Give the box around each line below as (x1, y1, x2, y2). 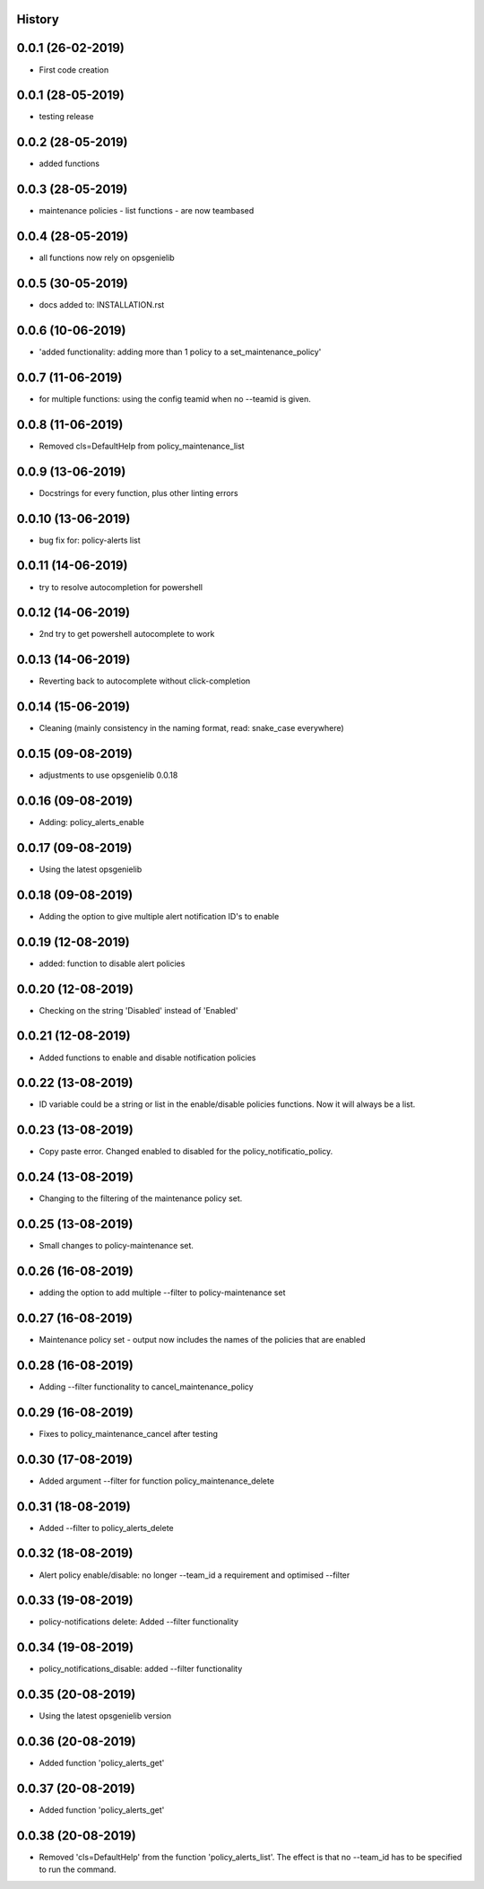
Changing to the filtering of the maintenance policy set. (39, 1193, 243, 1204)
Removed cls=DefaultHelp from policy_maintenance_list (39, 440, 246, 451)
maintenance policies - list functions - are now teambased (39, 205, 255, 216)
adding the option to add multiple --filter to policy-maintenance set (39, 1287, 286, 1298)
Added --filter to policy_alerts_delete (39, 1522, 174, 1533)
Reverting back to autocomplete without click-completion (39, 675, 251, 686)
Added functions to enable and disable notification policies (39, 1052, 256, 1063)
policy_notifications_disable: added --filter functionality (39, 1664, 243, 1675)
